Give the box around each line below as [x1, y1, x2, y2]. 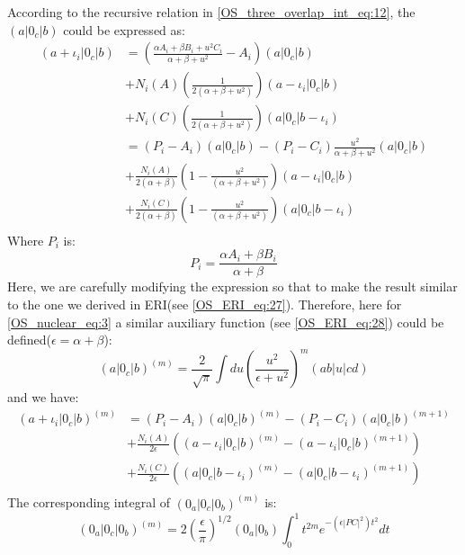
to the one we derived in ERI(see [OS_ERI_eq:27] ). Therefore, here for [7, 295, 402, 314]
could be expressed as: [63, 20, 185, 39]
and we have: [7, 388, 79, 407]
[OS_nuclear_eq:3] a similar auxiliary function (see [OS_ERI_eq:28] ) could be [7, 312, 444, 331]
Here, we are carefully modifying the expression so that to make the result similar [7, 277, 458, 296]
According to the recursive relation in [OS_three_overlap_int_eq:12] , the [7, 3, 416, 21]
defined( [7, 330, 52, 349]
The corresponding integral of [7, 493, 171, 512]
